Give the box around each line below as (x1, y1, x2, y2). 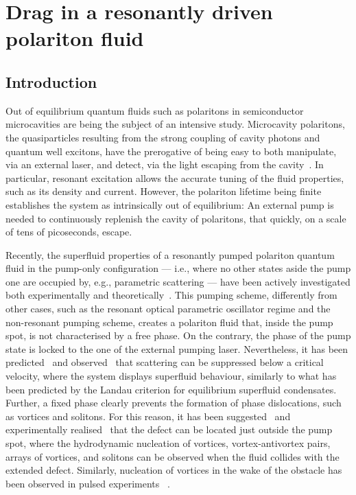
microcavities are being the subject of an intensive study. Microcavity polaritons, (5, 117, 345, 131)
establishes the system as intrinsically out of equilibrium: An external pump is (5, 197, 334, 211)
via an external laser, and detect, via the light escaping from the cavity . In (5, 157, 324, 172)
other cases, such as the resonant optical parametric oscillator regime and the (5, 301, 331, 316)
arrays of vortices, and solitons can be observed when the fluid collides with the (5, 449, 340, 463)
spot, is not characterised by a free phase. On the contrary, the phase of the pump (5, 328, 351, 343)
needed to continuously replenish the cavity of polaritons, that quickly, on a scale (5, 211, 346, 225)
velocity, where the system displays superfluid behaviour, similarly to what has (5, 369, 337, 383)
